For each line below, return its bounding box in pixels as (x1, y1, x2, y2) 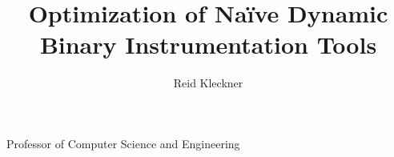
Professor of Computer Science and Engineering (6, 135, 240, 151)
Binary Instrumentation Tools (39, 28, 377, 61)
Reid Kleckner (173, 74, 243, 91)
